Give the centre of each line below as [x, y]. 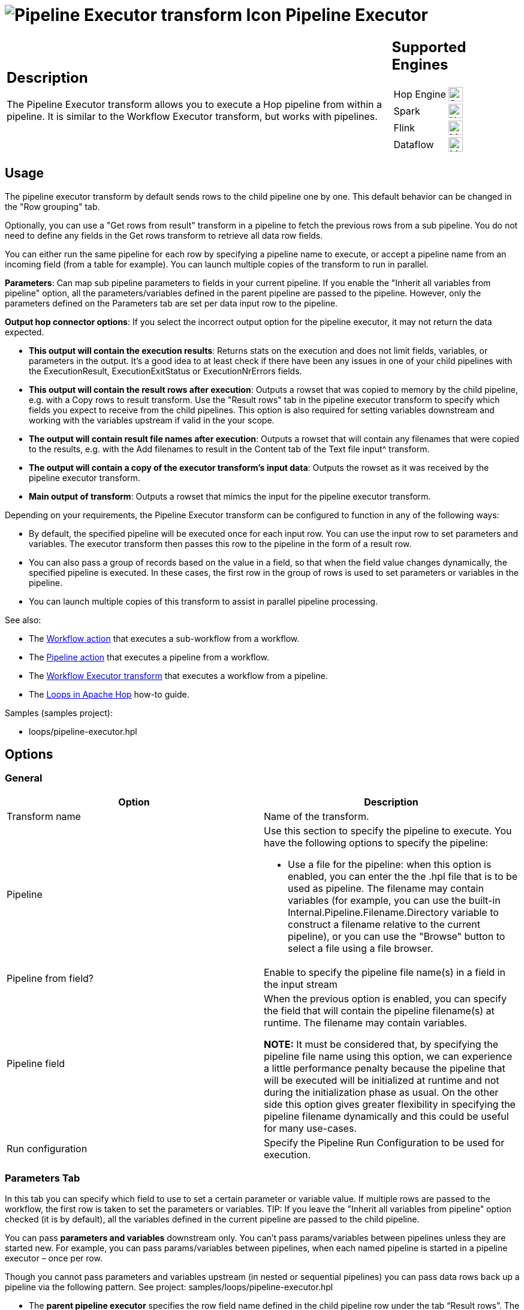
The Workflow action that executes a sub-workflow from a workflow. [164, 638]
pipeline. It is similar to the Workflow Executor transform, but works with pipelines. [192, 117]
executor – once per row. [54, 1258]
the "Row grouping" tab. [52, 206]
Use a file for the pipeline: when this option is [390, 864]
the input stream [301, 984]
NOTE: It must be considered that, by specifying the [381, 1044]
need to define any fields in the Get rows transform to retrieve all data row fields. [164, 235]
